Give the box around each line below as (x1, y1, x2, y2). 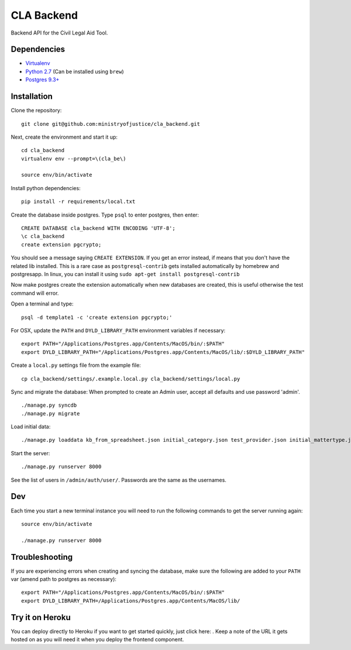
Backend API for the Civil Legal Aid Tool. (11, 29, 108, 36)
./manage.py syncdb (21, 402, 77, 409)
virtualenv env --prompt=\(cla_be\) (21, 155, 126, 162)
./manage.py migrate (21, 410, 80, 417)
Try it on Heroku (11, 612, 71, 623)
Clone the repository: (11, 107, 62, 114)
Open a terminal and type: (11, 300, 74, 307)
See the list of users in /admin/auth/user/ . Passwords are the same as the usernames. (11, 476, 226, 483)
